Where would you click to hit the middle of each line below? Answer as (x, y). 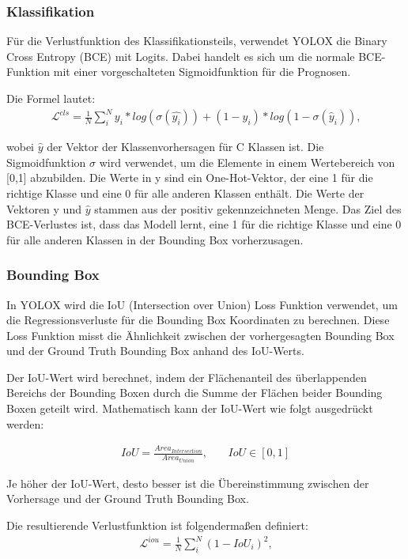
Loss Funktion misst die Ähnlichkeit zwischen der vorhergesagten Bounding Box (200, 335)
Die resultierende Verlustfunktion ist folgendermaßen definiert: (157, 525)
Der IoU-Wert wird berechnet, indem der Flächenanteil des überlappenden (187, 377)
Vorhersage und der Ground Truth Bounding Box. (128, 499)
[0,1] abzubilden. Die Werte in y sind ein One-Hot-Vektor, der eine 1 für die (190, 178)
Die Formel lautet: (51, 98)
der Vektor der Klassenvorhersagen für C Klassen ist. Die (185, 147)
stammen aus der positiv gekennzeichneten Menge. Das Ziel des (248, 208)
